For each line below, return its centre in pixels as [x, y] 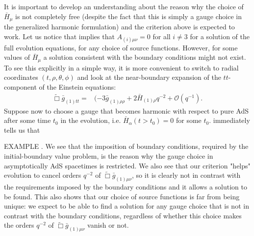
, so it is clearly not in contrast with [186, 175]
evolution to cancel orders [43, 175]
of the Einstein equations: [77, 87]
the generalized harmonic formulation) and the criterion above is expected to [119, 27]
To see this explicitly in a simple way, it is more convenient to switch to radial [121, 67]
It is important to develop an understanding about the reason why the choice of [124, 6]
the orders [19, 225]
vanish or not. [108, 225]
